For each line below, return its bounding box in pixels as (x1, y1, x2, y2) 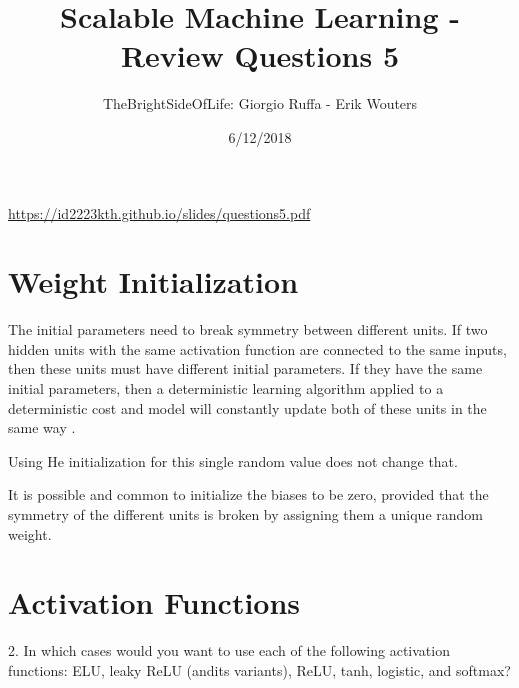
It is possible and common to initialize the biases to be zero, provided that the (8, 484, 489, 505)
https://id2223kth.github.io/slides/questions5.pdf (8, 202, 311, 223)
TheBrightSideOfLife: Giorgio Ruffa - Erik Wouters (102, 93, 418, 114)
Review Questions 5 (120, 35, 400, 76)
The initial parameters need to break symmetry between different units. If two (8, 319, 488, 340)
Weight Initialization (8, 261, 299, 302)
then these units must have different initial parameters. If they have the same (8, 358, 483, 379)
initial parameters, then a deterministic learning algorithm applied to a (8, 378, 444, 398)
